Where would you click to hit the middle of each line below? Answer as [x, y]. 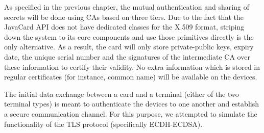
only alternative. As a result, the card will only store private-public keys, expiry [129, 47]
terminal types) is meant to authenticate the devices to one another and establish [131, 104]
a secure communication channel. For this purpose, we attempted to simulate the [131, 113]
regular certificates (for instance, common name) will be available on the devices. [131, 77]
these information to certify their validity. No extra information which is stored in [132, 66]
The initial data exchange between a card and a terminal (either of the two [122, 94]
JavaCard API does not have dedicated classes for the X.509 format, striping [124, 27]
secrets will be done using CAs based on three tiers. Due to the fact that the [124, 17]
